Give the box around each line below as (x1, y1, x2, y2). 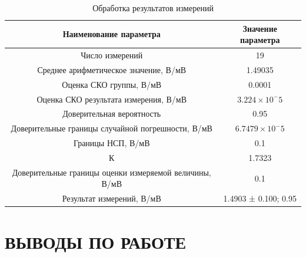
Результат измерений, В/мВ (62, 192, 161, 205)
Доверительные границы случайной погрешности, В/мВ (11, 122, 212, 134)
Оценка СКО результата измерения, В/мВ (36, 93, 187, 105)
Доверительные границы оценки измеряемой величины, (12, 166, 211, 178)
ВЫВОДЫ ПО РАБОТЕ (5, 229, 187, 253)
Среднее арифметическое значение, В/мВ (37, 63, 187, 75)
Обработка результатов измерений (92, 2, 214, 14)
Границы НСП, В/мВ (73, 137, 150, 149)
